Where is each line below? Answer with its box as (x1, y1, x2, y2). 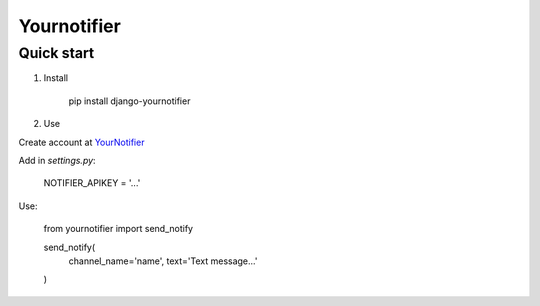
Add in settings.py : (18, 154, 96, 166)
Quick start (18, 44, 95, 62)
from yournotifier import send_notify (43, 223, 194, 235)
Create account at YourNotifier (18, 136, 145, 148)
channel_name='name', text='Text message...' (68, 255, 258, 267)
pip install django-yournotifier (68, 95, 191, 107)
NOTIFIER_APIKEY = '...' (43, 177, 141, 189)
